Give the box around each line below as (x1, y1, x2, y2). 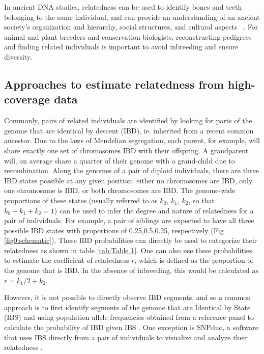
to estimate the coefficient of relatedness (4, 255, 129, 265)
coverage (4, 91, 50, 107)
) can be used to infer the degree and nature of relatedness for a (54, 205, 254, 215)
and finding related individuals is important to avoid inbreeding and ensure (4, 41, 239, 52)
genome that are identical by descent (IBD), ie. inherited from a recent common (4, 125, 254, 135)
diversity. (4, 51, 32, 62)
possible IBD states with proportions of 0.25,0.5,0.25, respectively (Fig (4, 225, 224, 235)
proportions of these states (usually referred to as (4, 195, 158, 205)
